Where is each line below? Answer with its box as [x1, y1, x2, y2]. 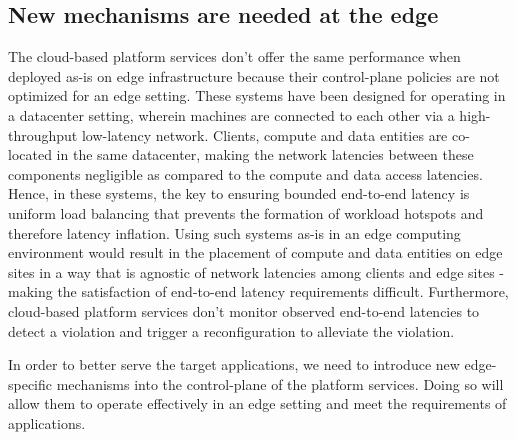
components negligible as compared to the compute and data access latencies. [8, 163, 483, 184]
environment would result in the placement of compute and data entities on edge [8, 242, 503, 263]
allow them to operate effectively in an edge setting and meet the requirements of [8, 393, 507, 414]
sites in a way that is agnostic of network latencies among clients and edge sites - [8, 261, 505, 282]
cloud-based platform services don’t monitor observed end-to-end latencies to [8, 300, 480, 321]
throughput [8, 124, 78, 145]
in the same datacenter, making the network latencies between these [56, 144, 474, 165]
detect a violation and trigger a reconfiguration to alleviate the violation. [8, 320, 455, 341]
